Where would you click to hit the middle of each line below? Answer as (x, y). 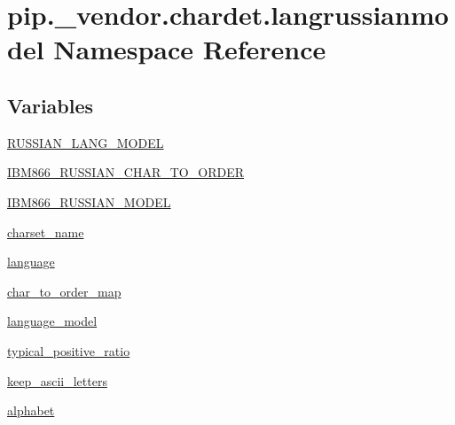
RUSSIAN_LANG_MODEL (86, 142)
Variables (51, 105)
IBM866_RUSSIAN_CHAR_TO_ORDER (126, 172)
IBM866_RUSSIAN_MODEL (89, 201)
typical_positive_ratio (69, 350)
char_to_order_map (64, 291)
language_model (52, 321)
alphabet (31, 410)
